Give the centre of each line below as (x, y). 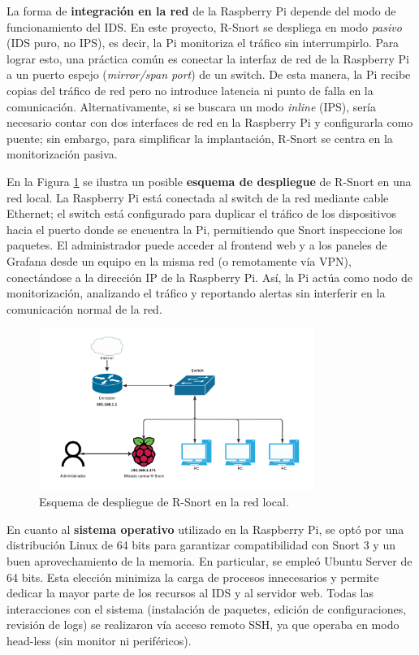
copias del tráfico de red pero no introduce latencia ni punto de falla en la (190, 90)
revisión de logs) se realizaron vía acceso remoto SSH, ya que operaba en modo (203, 625)
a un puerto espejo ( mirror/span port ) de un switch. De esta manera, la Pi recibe (209, 74)
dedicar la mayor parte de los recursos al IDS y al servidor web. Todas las (190, 593)
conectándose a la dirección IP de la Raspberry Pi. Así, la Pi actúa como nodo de (210, 277)
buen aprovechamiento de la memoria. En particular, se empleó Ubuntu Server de (209, 561)
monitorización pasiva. (62, 154)
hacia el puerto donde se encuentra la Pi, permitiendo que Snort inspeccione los (205, 229)
